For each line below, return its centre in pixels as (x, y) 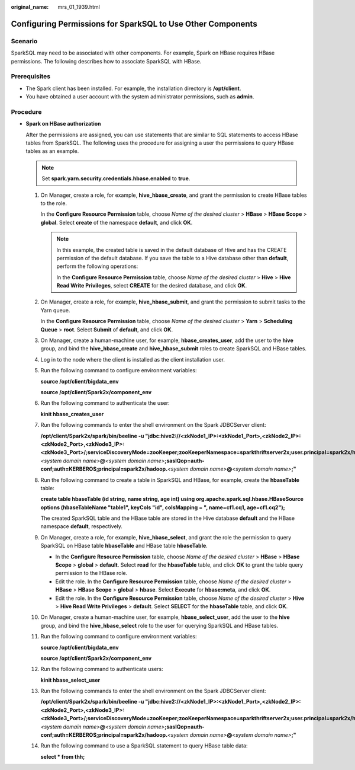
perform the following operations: (97, 266)
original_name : (30, 7)
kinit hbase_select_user (70, 680)
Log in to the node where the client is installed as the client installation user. (133, 359)
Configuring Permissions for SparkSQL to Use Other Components (134, 24)
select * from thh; (63, 756)
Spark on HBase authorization (63, 124)
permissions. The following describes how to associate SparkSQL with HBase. (106, 61)
